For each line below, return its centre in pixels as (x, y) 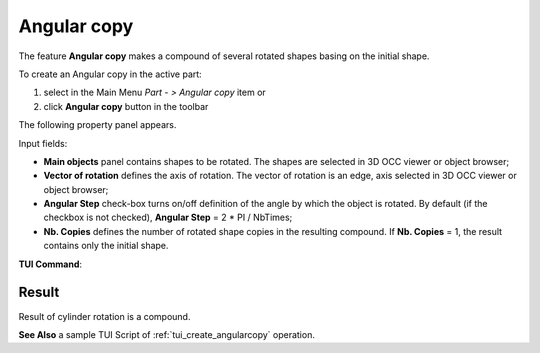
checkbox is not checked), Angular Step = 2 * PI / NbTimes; (168, 217)
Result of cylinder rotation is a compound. (104, 316)
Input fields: (43, 143)
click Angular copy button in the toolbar (126, 106)
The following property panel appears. (97, 125)
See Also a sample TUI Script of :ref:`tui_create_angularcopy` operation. (166, 334)
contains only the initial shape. (106, 246)
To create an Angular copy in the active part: (110, 74)
